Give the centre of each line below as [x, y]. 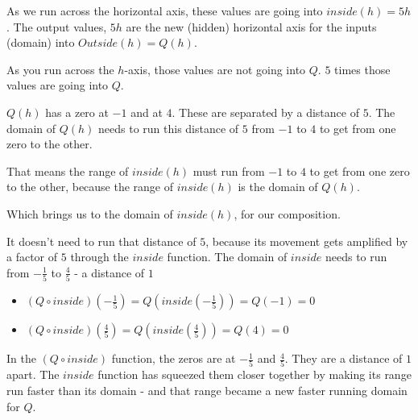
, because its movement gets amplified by [307, 241]
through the [99, 257]
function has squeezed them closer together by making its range [255, 374]
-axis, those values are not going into [215, 69]
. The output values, [57, 26]
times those [362, 69]
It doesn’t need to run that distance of [101, 241]
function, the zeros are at [174, 358]
